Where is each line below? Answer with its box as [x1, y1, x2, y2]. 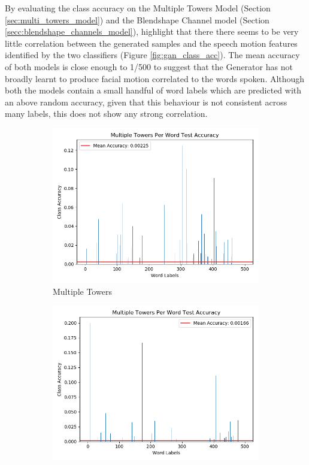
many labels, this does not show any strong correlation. [5, 107, 208, 120]
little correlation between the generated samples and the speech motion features [5, 37, 298, 49]
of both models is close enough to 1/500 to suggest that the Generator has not [5, 60, 293, 73]
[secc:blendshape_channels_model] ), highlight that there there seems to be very [5, 25, 299, 38]
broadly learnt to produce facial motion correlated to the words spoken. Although [5, 72, 305, 84]
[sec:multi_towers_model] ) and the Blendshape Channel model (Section [5, 13, 269, 26]
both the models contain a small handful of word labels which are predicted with [5, 84, 302, 96]
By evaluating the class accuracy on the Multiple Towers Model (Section [5, 2, 271, 14]
